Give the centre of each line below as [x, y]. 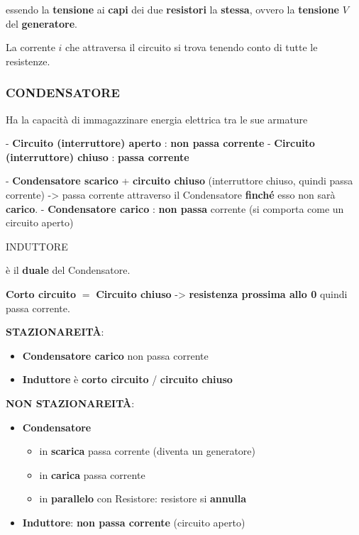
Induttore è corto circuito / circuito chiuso [127, 379]
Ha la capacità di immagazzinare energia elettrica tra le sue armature [157, 119]
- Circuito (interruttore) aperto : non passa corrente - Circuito [160, 143]
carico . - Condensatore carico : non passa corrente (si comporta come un [175, 208]
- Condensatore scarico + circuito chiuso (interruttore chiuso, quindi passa [179, 181]
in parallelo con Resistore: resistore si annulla [143, 498]
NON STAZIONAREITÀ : [70, 403]
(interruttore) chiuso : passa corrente [98, 156]
